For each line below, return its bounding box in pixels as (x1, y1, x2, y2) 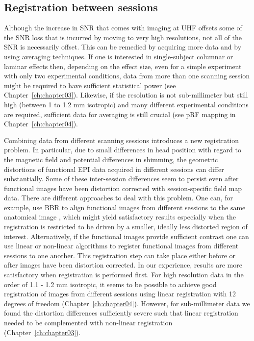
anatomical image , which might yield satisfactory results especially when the (4, 212, 236, 222)
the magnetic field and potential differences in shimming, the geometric (4, 154, 218, 164)
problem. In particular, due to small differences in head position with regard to (4, 145, 241, 155)
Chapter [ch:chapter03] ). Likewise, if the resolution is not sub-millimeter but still (4, 90, 248, 100)
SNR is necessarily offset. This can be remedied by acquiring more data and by (4, 42, 242, 52)
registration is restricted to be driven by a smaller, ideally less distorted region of (4, 221, 248, 232)
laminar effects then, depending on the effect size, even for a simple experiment (4, 61, 242, 71)
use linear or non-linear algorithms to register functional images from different (4, 241, 239, 251)
